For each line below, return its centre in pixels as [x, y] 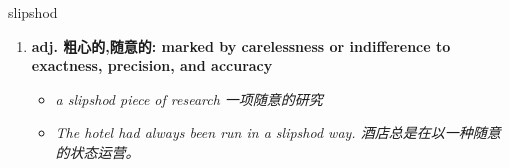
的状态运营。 [97, 151]
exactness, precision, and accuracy [152, 65]
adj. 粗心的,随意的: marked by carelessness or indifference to [241, 45]
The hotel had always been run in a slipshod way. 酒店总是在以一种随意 [278, 132]
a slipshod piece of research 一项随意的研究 [189, 98]
